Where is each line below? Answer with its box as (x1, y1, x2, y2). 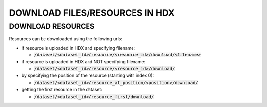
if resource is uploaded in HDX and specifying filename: (21, 45, 135, 51)
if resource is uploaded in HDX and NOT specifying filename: (21, 58, 146, 64)
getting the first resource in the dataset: (21, 87, 102, 93)
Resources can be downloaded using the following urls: (9, 36, 123, 42)
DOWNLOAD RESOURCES (9, 22, 95, 31)
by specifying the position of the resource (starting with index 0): (21, 72, 154, 79)
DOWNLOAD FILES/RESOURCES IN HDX (9, 7, 175, 18)
